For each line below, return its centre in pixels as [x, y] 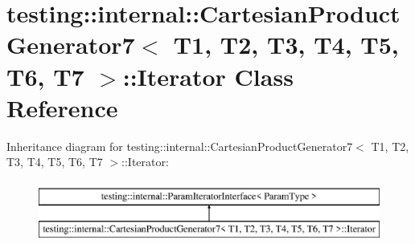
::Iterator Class [208, 76]
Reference [62, 107]
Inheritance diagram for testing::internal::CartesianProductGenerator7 [180, 146]
